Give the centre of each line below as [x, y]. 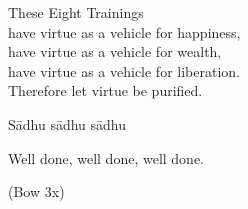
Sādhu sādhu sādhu [67, 123]
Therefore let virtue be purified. [105, 90]
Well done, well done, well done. [106, 157]
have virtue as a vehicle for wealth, [115, 51]
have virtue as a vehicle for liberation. [124, 70]
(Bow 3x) [36, 191]
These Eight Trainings [76, 12]
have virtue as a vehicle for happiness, [124, 31]
